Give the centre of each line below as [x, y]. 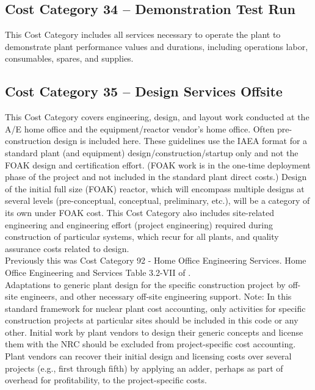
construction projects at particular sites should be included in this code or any [152, 320]
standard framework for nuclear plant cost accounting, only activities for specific [155, 308]
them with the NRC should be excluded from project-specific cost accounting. [150, 344]
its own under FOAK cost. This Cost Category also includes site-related [140, 212]
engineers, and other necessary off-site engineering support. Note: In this [156, 296]
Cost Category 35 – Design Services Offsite [144, 91]
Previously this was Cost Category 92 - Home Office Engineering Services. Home [156, 260]
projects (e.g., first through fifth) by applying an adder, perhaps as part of [144, 368]
